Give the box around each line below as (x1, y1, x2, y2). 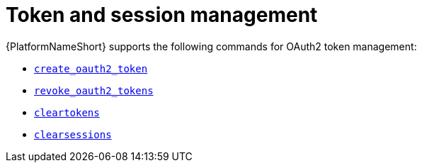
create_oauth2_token (34, 62, 148, 74)
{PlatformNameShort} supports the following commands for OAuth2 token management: (6, 40, 417, 52)
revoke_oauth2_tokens (34, 84, 154, 96)
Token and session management (6, 3, 318, 27)
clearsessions (34, 128, 112, 140)
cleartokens (34, 106, 100, 118)
